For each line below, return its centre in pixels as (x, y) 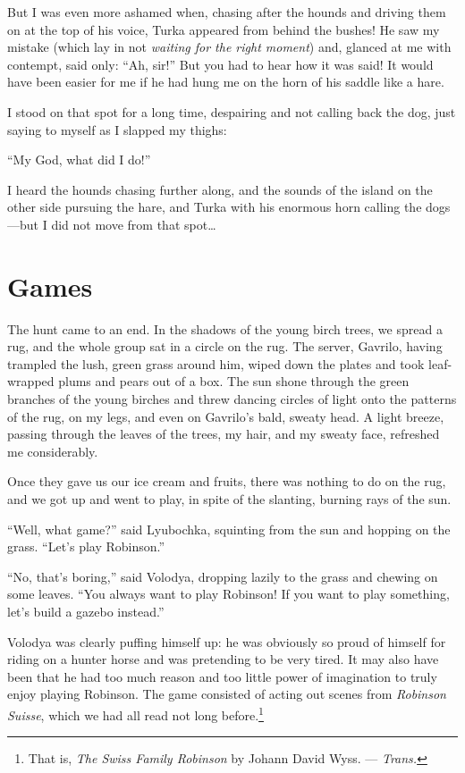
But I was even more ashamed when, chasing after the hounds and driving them (227, 12)
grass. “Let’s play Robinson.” (86, 546)
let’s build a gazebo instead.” (86, 611)
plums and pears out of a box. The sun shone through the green (234, 381)
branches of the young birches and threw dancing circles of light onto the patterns (232, 399)
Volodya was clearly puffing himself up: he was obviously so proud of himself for (227, 641)
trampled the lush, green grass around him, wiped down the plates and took (216, 363)
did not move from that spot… (134, 224)
